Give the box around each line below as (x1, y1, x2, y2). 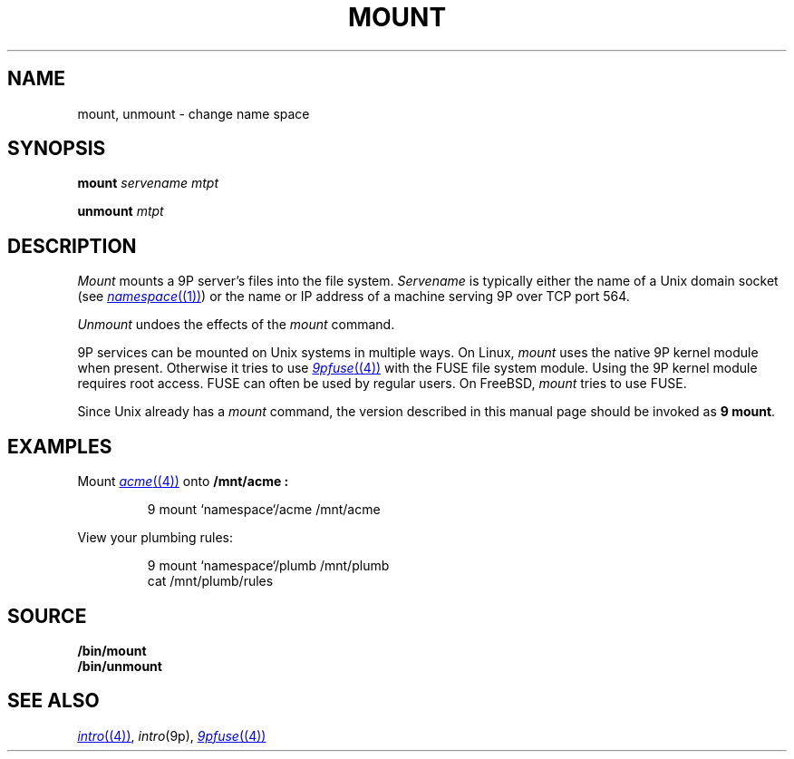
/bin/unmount (77, 657, 162, 674)
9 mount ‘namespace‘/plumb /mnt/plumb (147, 558, 390, 574)
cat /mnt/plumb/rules (147, 573, 274, 589)
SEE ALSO (7, 689, 100, 713)
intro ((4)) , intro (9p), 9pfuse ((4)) (77, 727, 266, 744)
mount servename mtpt (77, 175, 219, 191)
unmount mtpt (77, 203, 164, 219)
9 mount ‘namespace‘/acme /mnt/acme (147, 501, 381, 518)
